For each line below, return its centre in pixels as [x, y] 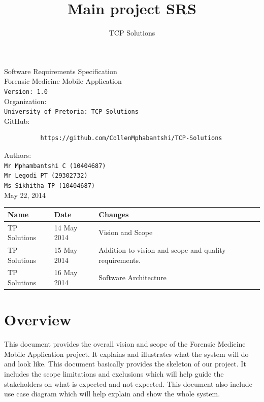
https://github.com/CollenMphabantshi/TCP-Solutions [131, 138]
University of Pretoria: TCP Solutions [71, 112]
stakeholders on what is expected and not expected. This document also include [128, 383]
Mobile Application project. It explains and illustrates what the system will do [126, 354]
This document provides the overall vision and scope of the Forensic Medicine [125, 344]
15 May [66, 249]
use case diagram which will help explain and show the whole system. [112, 394]
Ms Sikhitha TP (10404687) [49, 186]
